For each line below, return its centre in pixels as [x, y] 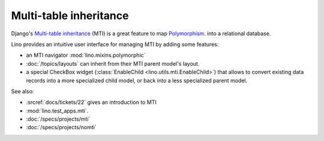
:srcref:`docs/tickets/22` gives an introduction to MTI [91, 102]
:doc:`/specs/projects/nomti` [61, 127]
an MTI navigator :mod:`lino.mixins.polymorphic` [86, 55]
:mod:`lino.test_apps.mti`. [57, 111]
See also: [22, 91]
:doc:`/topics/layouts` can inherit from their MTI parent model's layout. [113, 63]
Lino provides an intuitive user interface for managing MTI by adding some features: [115, 44]
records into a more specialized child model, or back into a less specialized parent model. [137, 80]
